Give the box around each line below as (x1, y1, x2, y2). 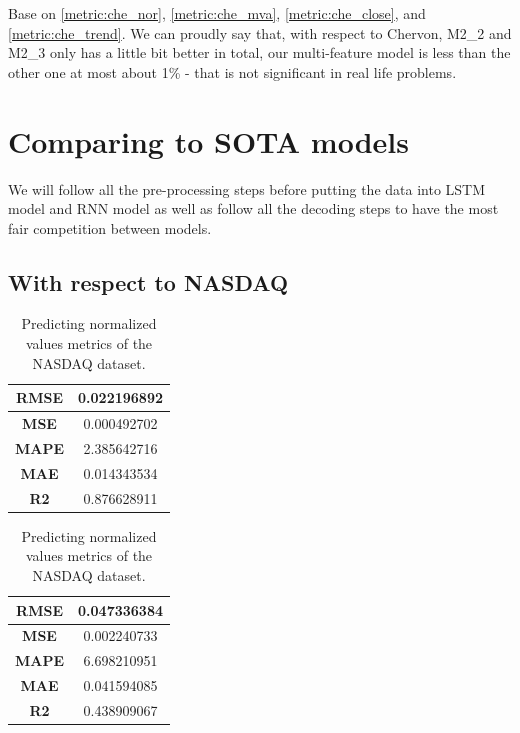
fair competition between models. (8, 217, 212, 238)
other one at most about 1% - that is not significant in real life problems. (8, 61, 457, 82)
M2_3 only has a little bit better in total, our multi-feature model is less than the (8, 42, 511, 63)
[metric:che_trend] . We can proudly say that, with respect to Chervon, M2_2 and (8, 22, 512, 43)
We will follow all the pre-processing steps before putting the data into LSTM (8, 178, 486, 199)
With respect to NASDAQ (8, 266, 289, 297)
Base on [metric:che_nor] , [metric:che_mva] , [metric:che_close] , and (8, 3, 426, 23)
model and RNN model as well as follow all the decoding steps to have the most (8, 198, 499, 219)
